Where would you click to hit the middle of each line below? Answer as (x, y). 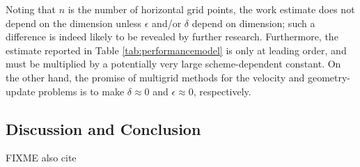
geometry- (329, 77)
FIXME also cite (41, 158)
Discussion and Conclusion (103, 128)
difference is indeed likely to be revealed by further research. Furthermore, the (172, 37)
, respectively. (222, 91)
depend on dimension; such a (253, 23)
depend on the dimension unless (74, 23)
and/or (167, 23)
